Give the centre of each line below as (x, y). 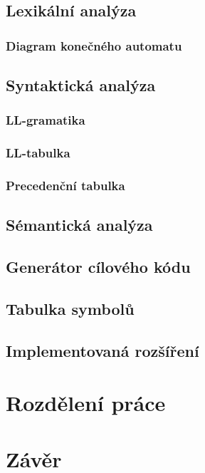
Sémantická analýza (79, 225)
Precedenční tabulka (65, 186)
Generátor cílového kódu (98, 267)
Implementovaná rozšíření (102, 350)
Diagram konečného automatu (94, 45)
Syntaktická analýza (81, 85)
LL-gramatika (46, 120)
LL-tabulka (38, 153)
